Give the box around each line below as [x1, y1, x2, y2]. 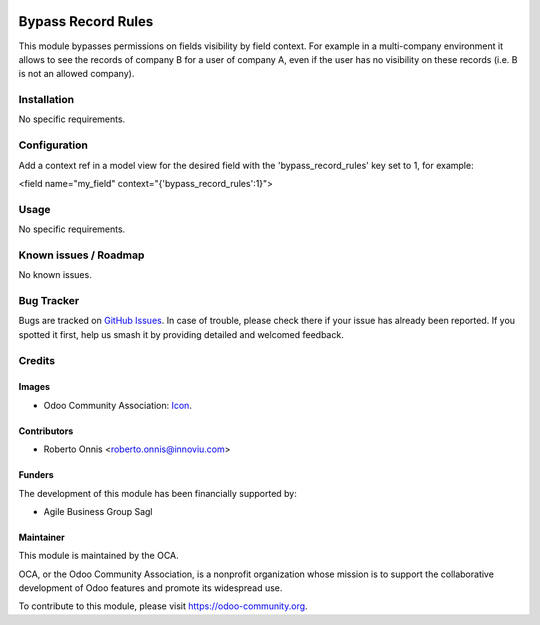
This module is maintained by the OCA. [18, 550, 179, 562]
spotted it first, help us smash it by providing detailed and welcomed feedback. [18, 328, 344, 340]
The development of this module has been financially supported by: [18, 487, 297, 499]
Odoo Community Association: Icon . [43, 399, 192, 411]
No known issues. [18, 269, 92, 281]
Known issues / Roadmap [18, 248, 145, 262]
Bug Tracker [18, 294, 80, 308]
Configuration [18, 138, 89, 152]
